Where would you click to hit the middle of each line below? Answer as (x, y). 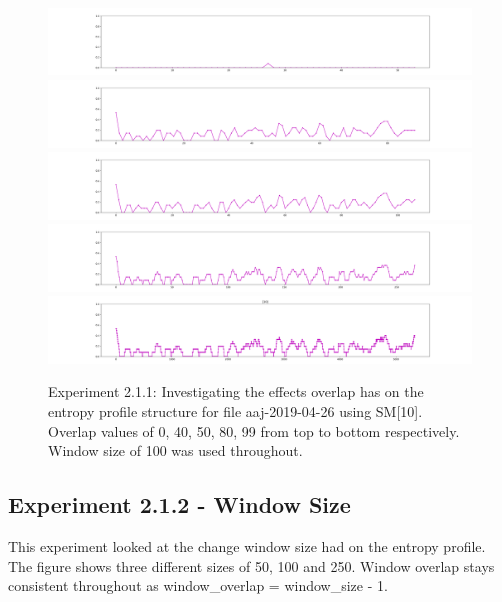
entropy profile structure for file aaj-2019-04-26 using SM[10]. (235, 410)
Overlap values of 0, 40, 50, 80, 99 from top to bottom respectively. (254, 430)
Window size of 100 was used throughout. (175, 450)
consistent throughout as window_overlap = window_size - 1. (198, 585)
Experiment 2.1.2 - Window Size (179, 504)
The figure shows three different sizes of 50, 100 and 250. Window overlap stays (251, 565)
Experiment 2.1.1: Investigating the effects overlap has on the (236, 391)
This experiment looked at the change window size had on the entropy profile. (247, 545)
